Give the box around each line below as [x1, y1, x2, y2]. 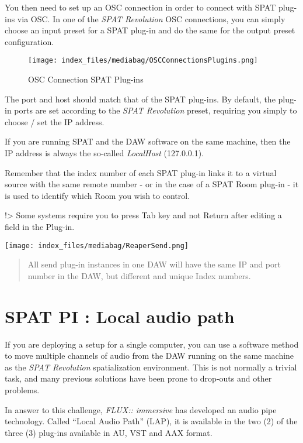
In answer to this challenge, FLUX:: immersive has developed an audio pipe [5, 403, 277, 415]
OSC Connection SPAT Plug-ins [28, 73, 144, 85]
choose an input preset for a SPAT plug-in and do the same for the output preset [5, 24, 295, 36]
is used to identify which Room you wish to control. [5, 189, 190, 201]
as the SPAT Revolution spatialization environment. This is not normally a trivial [5, 360, 297, 373]
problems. [5, 383, 40, 396]
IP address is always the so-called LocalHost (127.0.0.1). [5, 147, 204, 159]
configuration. [5, 35, 54, 47]
